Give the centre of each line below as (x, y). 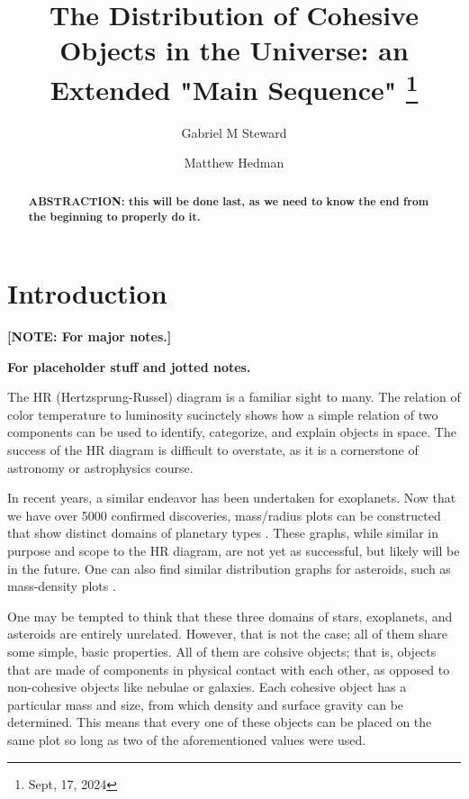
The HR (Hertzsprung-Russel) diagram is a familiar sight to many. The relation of (234, 397)
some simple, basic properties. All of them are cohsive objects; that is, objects (222, 651)
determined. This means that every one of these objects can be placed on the (220, 722)
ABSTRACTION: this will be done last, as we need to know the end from (229, 201)
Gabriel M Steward (234, 132)
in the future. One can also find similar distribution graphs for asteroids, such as (229, 568)
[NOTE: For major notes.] (90, 336)
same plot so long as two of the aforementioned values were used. (187, 739)
